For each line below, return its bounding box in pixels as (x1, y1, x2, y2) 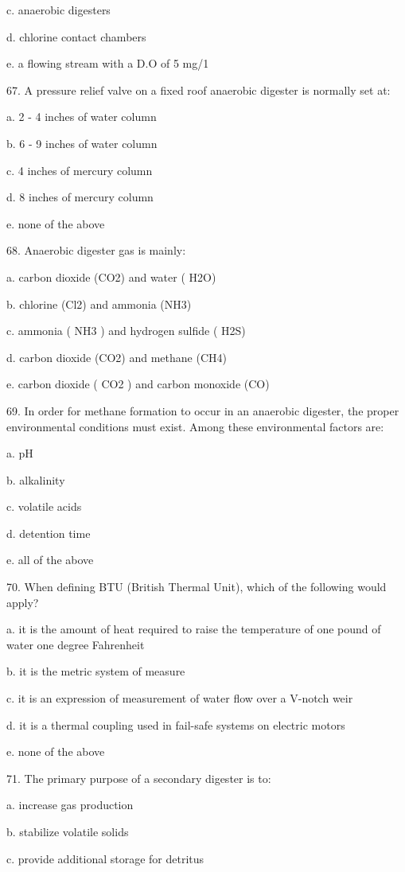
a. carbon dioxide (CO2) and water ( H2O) (6, 268, 216, 285)
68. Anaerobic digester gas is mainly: (6, 242, 186, 259)
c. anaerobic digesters (6, 2, 111, 18)
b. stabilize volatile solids (6, 823, 129, 839)
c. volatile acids (6, 498, 82, 515)
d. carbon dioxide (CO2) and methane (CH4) (6, 348, 227, 365)
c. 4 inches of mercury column (6, 162, 153, 178)
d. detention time (6, 524, 91, 541)
